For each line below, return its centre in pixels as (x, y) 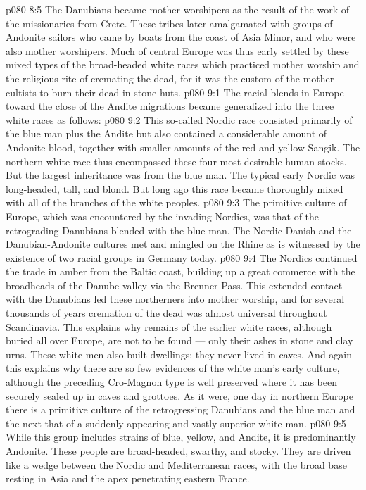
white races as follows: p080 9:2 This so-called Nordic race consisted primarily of (179, 119)
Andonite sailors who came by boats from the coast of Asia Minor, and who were (181, 37)
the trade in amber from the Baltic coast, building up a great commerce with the (181, 271)
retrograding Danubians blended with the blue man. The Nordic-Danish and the (179, 230)
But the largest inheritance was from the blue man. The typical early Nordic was (181, 175)
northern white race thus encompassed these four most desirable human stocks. (176, 161)
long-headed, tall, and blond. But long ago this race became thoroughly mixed (175, 188)
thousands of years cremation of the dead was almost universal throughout (166, 313)
